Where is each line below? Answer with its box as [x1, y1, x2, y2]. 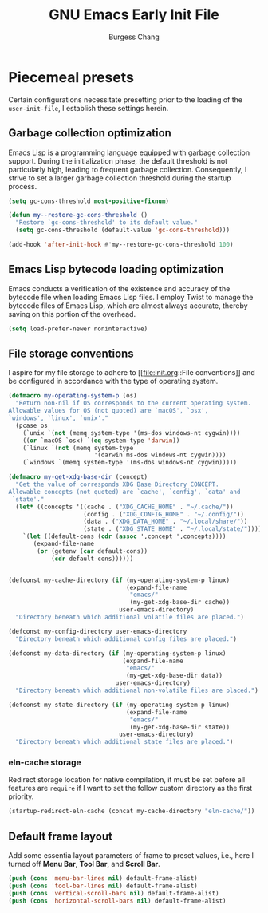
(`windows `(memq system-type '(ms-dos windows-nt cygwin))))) [22, 459, 238, 467]
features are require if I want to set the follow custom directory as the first [8, 784, 253, 793]
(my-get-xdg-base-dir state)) [129, 723, 230, 731]
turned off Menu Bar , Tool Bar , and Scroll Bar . [8, 860, 161, 869]
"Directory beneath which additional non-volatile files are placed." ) [15, 686, 259, 694]
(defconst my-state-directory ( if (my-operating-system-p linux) [8, 701, 230, 709]
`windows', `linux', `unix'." [8, 414, 109, 422]
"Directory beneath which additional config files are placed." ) [15, 634, 238, 643]
